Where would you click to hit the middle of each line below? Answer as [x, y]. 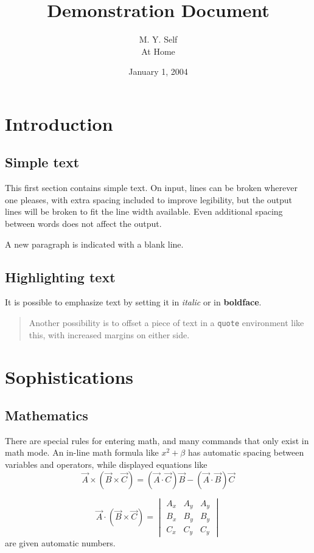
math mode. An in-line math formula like [82, 452]
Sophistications [69, 376]
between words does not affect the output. [83, 224]
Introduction [59, 123]
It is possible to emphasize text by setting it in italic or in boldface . [133, 302]
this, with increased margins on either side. [109, 334]
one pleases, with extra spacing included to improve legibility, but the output [149, 199]
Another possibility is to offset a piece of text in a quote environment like [166, 323]
